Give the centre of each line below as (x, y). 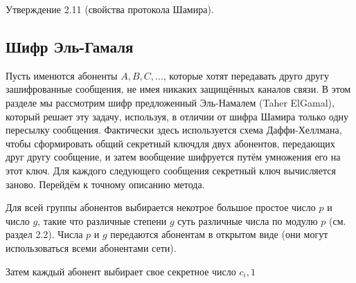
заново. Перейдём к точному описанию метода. (105, 184)
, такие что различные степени (102, 220)
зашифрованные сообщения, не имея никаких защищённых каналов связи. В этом (178, 89)
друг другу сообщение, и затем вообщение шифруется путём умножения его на (173, 157)
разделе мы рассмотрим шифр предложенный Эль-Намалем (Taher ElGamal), (170, 102)
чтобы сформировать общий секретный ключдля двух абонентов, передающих (170, 143)
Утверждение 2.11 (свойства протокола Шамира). (110, 9)
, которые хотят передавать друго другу (246, 75)
